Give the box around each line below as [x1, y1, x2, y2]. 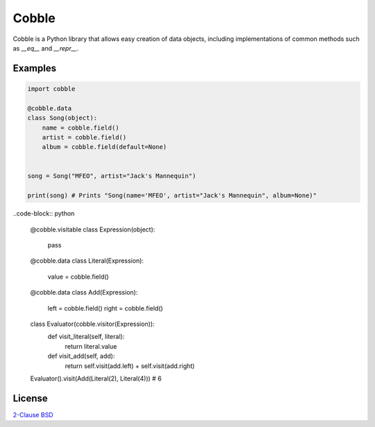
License [12, 392, 48, 404]
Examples [12, 62, 57, 74]
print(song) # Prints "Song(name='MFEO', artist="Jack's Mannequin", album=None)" [27, 191, 317, 200]
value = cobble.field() [47, 272, 109, 281]
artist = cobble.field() [42, 133, 127, 141]
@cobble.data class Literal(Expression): [30, 256, 144, 265]
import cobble [27, 85, 76, 93]
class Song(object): [27, 114, 97, 122]
